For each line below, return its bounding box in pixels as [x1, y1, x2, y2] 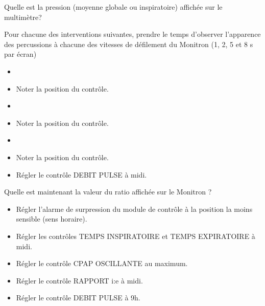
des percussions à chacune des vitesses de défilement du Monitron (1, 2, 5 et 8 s [4, 38, 253, 49]
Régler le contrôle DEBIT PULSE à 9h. [16, 292, 140, 303]
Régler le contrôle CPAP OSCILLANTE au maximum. [16, 258, 188, 269]
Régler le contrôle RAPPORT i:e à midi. [16, 275, 143, 286]
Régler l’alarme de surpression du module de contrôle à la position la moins [16, 203, 253, 214]
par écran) [4, 49, 37, 59]
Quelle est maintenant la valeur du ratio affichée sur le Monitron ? [4, 186, 212, 197]
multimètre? [4, 11, 42, 22]
